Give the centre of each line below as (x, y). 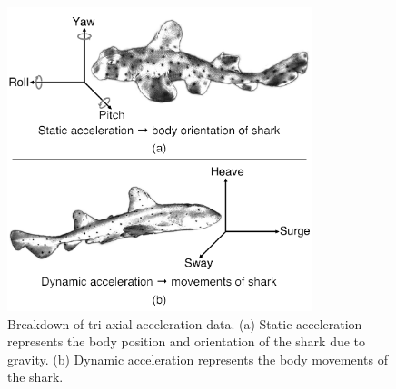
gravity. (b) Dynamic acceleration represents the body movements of (198, 359)
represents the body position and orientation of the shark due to (187, 341)
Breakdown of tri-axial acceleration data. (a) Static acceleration (185, 323)
